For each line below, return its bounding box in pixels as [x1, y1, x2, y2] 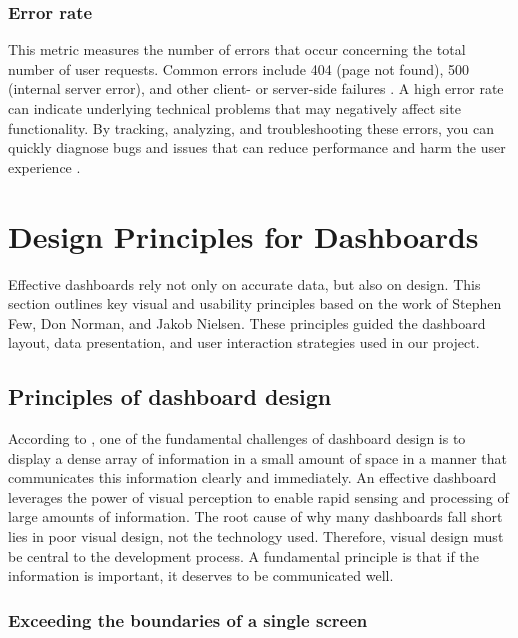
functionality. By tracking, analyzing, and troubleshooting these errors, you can [8, 117, 495, 138]
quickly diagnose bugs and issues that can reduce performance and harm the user [8, 137, 506, 158]
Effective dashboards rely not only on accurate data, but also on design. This [8, 273, 481, 294]
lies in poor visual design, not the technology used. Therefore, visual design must [8, 526, 504, 547]
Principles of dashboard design [8, 381, 332, 412]
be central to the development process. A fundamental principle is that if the [8, 545, 479, 566]
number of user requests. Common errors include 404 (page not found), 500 [8, 58, 469, 79]
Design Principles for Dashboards [8, 215, 479, 256]
